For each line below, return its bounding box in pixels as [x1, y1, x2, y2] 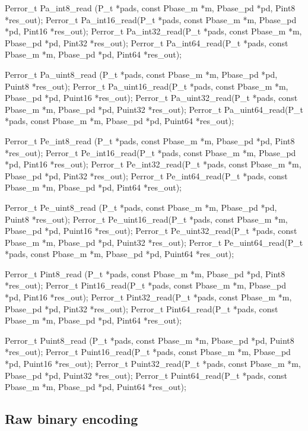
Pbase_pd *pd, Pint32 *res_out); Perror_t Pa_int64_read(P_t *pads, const [5, 36, 288, 49]
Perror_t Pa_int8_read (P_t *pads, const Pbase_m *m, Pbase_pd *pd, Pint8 [5, 2, 296, 14]
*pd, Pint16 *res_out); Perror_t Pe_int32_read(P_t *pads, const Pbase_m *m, [5, 158, 301, 170]
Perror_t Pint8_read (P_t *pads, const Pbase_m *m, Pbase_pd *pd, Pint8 [5, 267, 285, 280]
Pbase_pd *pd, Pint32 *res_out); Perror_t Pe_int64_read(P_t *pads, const [5, 169, 288, 182]
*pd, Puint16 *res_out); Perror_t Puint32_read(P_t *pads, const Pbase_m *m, [5, 357, 301, 370]
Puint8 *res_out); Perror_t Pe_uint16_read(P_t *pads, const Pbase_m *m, [5, 213, 288, 225]
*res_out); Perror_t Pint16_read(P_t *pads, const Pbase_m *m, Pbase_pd [5, 279, 287, 291]
